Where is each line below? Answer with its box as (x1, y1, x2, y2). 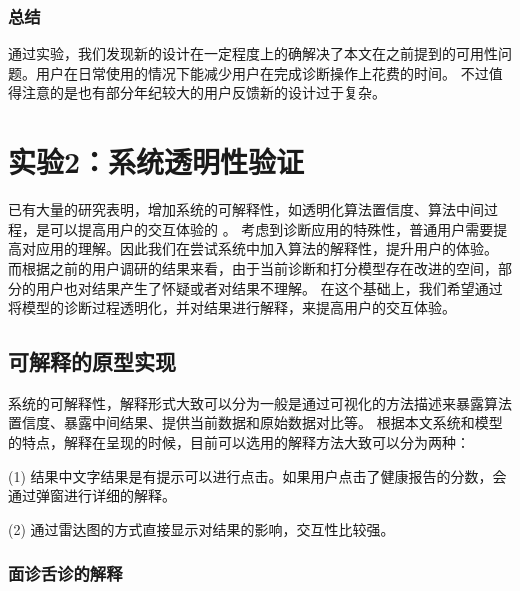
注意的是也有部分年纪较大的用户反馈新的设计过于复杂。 (21, 82, 386, 103)
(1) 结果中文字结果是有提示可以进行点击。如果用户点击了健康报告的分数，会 (8, 465, 507, 486)
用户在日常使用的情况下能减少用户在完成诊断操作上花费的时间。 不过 (35, 62, 489, 83)
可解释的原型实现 (8, 346, 176, 377)
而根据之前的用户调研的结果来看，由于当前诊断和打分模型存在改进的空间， (8, 257, 498, 278)
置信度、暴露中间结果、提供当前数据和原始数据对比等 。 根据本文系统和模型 (8, 412, 503, 433)
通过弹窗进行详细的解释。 (8, 485, 176, 506)
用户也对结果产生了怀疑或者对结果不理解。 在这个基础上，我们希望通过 (35, 277, 503, 298)
